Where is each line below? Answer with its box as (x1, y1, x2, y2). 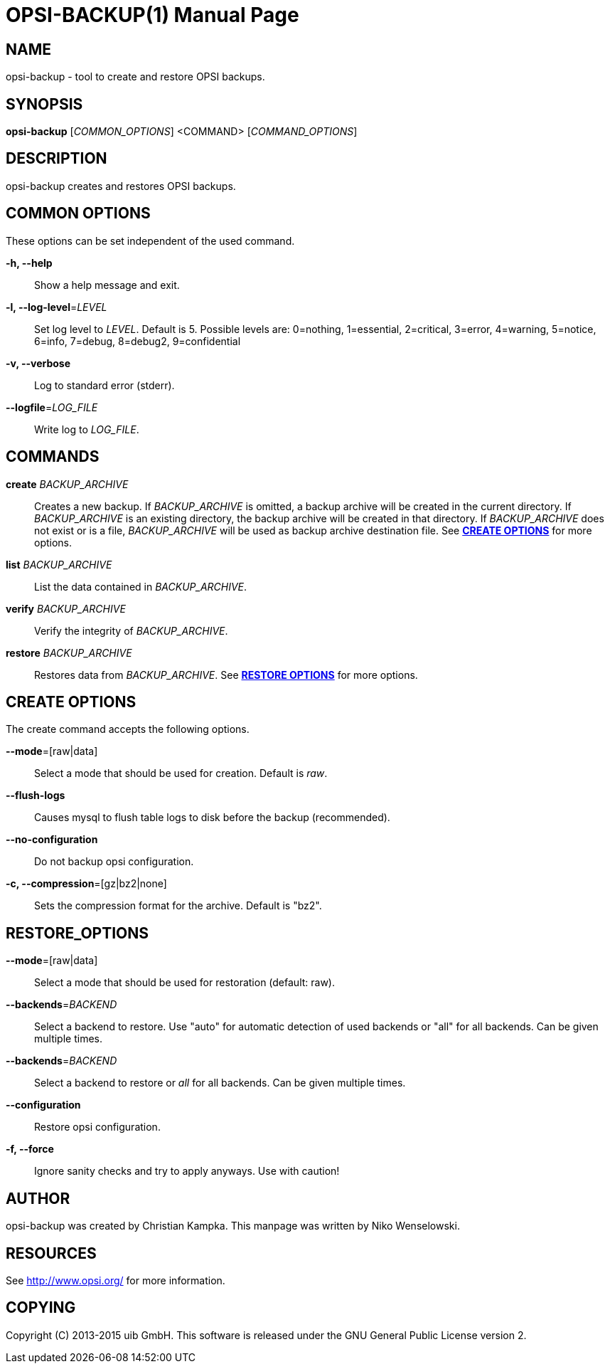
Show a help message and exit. (34, 278, 180, 291)
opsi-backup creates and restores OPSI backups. (6, 179, 236, 192)
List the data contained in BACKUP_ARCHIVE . (34, 580, 247, 593)
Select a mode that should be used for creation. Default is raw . (34, 767, 328, 780)
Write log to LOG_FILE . (34, 423, 139, 435)
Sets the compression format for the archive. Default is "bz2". (34, 899, 322, 912)
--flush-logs (6, 789, 65, 802)
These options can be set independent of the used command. (6, 234, 295, 247)
